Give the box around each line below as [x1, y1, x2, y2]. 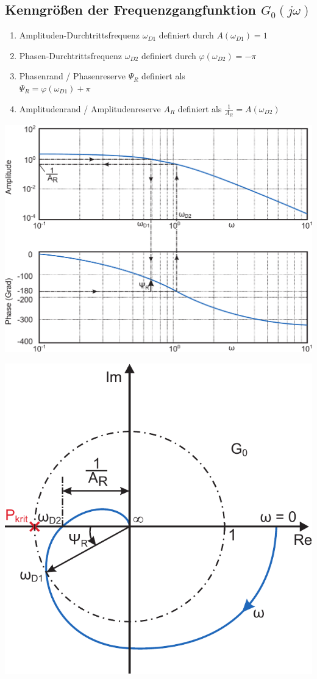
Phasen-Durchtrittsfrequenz [19, 49, 123, 62]
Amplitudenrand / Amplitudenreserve [19, 102, 161, 115]
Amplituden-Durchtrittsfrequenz [19, 29, 140, 41]
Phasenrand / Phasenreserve [19, 70, 126, 82]
